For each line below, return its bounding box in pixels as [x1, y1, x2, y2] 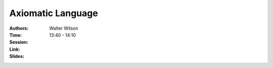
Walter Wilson [49, 25, 78, 31]
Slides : [9, 53, 25, 59]
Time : [9, 32, 22, 38]
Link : [9, 46, 20, 52]
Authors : [9, 25, 29, 31]
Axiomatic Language [9, 8, 98, 19]
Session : [9, 39, 28, 45]
